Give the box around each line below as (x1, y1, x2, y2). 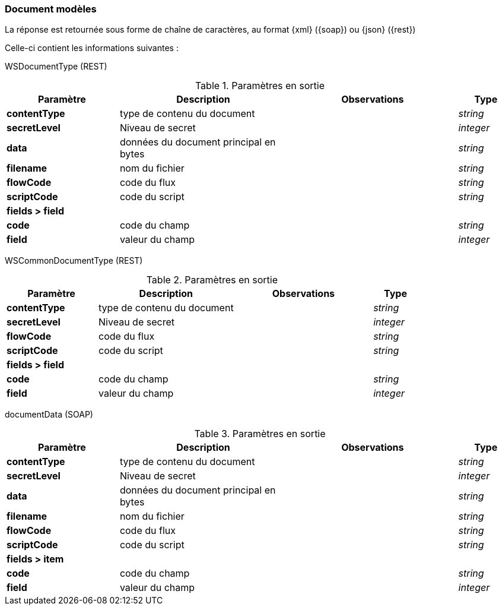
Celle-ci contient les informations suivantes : (5, 43, 179, 53)
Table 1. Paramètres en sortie (195, 80, 325, 92)
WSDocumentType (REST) (5, 61, 107, 72)
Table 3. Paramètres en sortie (194, 428, 326, 440)
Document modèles (5, 3, 97, 15)
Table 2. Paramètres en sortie (146, 274, 278, 286)
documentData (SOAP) (5, 409, 93, 420)
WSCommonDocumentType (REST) (5, 255, 143, 266)
